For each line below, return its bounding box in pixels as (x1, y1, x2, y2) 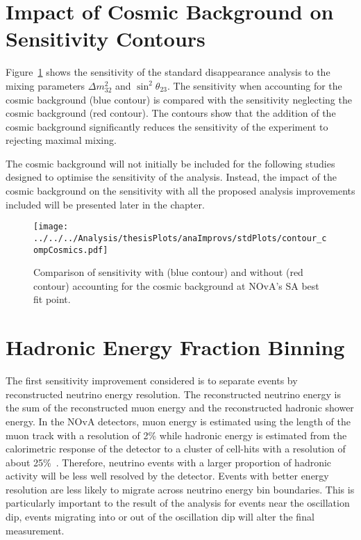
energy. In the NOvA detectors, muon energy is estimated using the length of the (6, 414, 351, 428)
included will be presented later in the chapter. (6, 197, 205, 211)
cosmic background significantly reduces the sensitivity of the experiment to (6, 119, 328, 133)
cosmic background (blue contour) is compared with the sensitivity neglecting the (6, 92, 352, 106)
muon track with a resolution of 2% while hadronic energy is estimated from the (6, 427, 347, 442)
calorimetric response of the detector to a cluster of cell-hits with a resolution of (6, 441, 346, 456)
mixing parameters (6, 78, 85, 92)
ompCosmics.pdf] (33, 245, 108, 255)
